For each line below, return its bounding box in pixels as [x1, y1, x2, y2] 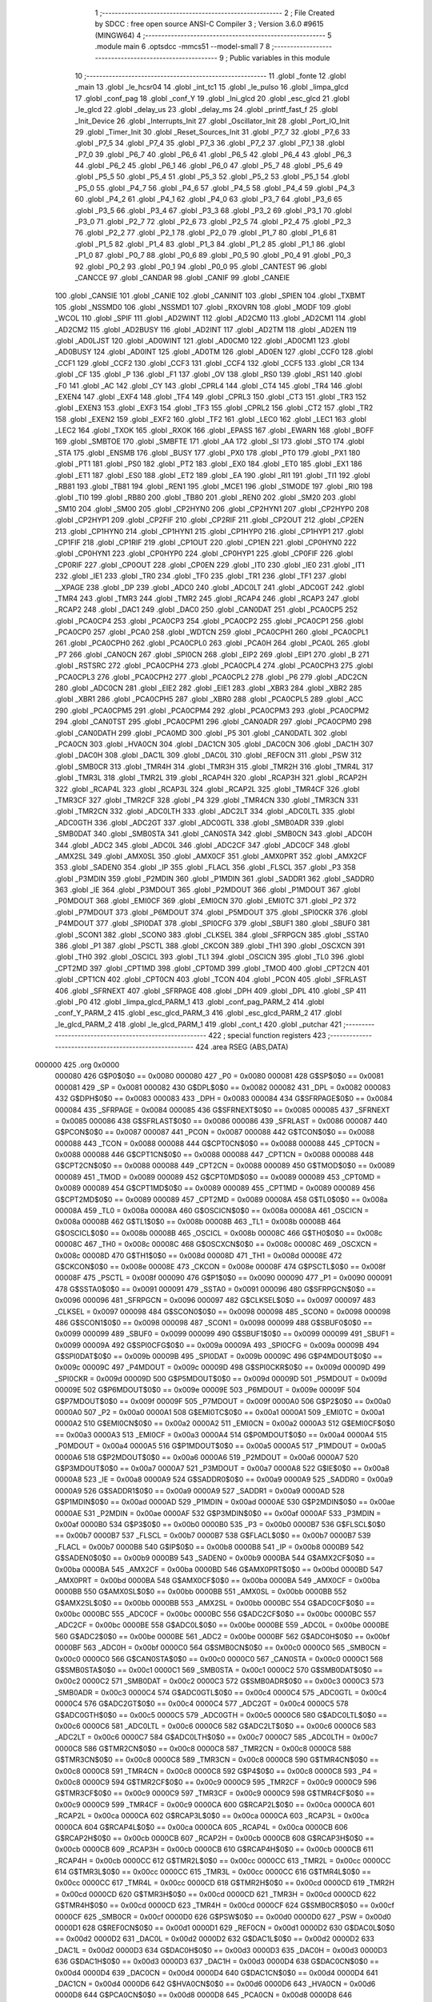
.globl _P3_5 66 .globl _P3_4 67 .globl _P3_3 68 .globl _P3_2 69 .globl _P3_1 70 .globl [74, 205, 352, 215]
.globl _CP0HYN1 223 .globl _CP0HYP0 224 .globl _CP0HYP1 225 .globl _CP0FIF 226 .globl [54, 549, 354, 558]
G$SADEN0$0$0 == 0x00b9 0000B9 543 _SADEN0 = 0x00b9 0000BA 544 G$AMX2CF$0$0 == [54, 1554, 376, 1563]
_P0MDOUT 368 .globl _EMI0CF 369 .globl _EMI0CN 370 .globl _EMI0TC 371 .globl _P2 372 [54, 896, 357, 906]
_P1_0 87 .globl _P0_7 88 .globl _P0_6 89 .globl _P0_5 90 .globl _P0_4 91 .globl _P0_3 [74, 251, 351, 260]
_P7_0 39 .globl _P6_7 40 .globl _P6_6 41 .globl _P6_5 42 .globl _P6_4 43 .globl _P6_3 [74, 149, 352, 159]
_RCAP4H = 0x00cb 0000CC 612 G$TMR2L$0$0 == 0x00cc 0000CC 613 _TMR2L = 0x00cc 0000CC [54, 1855, 391, 1865]
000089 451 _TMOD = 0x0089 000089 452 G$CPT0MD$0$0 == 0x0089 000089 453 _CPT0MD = [54, 1172, 382, 1181]
